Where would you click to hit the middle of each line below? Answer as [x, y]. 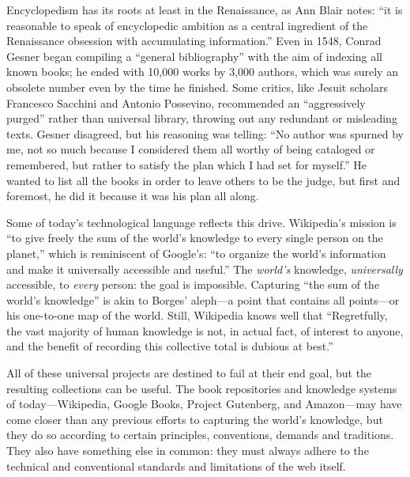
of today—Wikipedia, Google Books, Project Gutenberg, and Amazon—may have [204, 404]
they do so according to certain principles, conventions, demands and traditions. [200, 435]
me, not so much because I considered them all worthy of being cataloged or [191, 149]
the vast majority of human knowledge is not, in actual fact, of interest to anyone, [205, 330]
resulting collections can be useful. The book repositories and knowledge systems [202, 388]
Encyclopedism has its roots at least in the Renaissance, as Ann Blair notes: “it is [205, 9]
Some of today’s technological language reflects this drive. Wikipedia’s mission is [201, 222]
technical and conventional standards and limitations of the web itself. [176, 466]
